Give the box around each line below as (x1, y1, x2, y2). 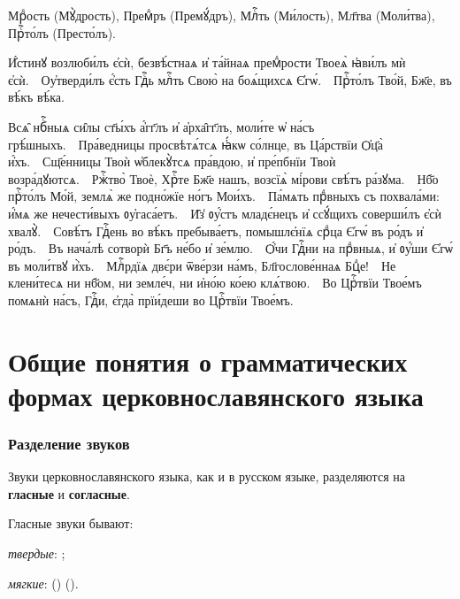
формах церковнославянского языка (8, 377, 424, 413)
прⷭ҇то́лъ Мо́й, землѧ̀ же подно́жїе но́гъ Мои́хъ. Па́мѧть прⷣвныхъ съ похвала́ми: (8, 187, 440, 205)
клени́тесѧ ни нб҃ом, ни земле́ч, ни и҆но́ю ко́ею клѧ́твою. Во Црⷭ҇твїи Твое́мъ (8, 273, 422, 292)
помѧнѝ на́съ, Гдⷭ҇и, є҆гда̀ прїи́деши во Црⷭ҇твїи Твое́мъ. (8, 290, 294, 309)
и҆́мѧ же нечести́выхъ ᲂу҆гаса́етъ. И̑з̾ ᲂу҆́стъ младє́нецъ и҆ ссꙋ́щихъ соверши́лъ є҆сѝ (8, 204, 442, 222)
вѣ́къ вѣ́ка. (8, 88, 65, 106)
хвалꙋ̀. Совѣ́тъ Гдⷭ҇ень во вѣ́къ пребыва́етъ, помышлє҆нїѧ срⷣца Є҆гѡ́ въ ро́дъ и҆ (8, 221, 424, 240)
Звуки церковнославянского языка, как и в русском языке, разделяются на (8, 467, 405, 486)
